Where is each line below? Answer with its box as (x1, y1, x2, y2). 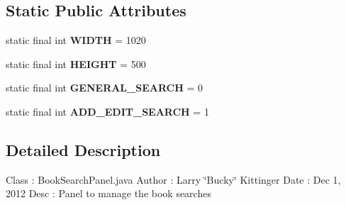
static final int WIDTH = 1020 (6, 33, 146, 48)
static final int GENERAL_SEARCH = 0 (6, 80, 203, 95)
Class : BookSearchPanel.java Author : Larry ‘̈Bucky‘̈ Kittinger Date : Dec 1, (6, 172, 341, 187)
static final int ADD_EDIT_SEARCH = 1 (6, 104, 209, 118)
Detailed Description (6, 138, 161, 160)
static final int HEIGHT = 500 (6, 56, 146, 71)
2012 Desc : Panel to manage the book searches (6, 186, 211, 201)
